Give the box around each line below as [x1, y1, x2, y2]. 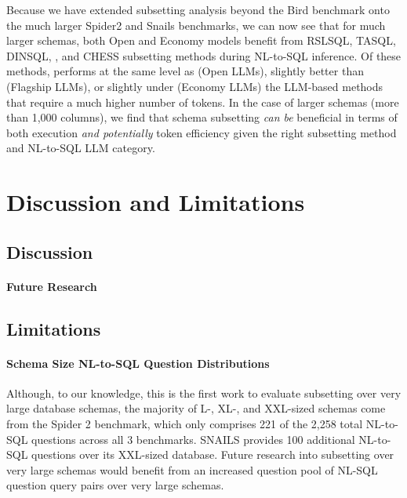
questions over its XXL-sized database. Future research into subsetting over [31, 446, 394, 463]
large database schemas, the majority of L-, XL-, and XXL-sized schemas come [6, 400, 386, 416]
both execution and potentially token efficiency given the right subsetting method [6, 124, 397, 140]
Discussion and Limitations [6, 186, 305, 218]
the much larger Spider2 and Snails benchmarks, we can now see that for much [6, 16, 386, 33]
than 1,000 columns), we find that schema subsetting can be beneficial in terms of [6, 109, 398, 125]
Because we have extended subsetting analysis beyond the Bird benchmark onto [6, 2, 390, 17]
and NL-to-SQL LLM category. [6, 140, 155, 156]
